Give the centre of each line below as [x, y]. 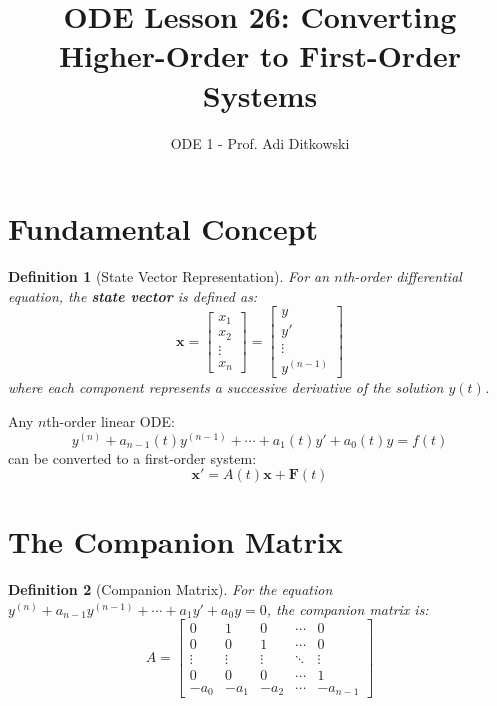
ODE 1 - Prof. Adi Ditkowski [260, 142]
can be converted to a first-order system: [132, 457]
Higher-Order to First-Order [260, 55]
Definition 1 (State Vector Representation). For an [169, 276]
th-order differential [402, 276]
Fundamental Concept [163, 228]
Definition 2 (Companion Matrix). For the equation [170, 589]
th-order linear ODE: [110, 420]
